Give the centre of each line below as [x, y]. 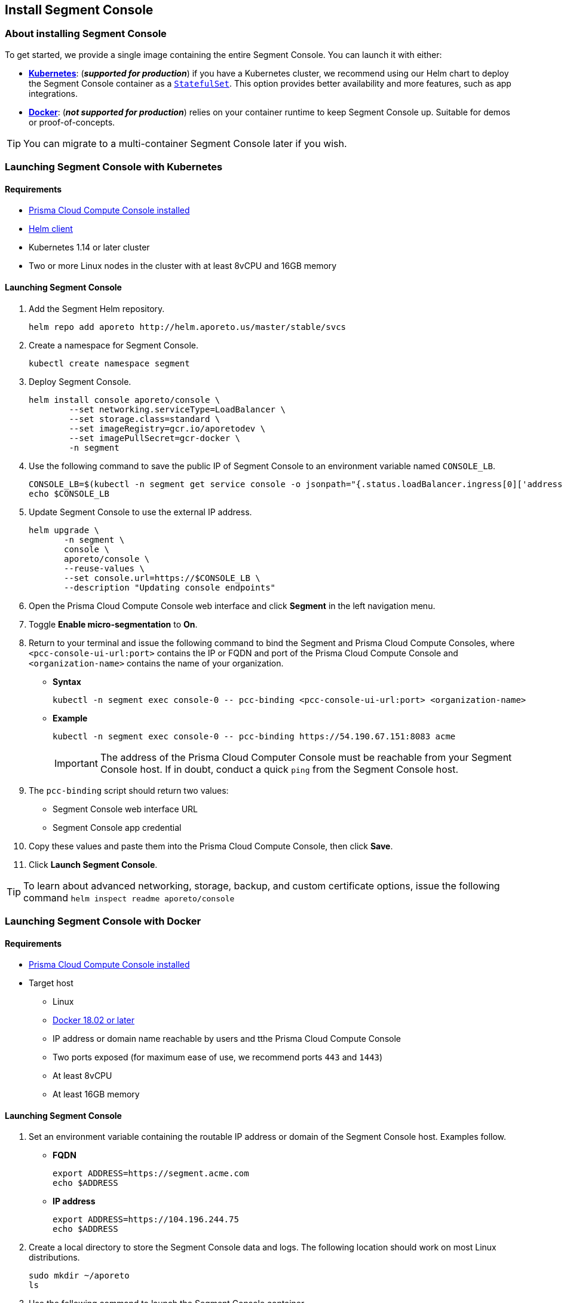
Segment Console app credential [117, 827]
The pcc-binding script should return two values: [129, 790]
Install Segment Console [79, 10]
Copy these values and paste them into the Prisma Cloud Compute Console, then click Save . [211, 846]
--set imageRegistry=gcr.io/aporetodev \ [167, 428]
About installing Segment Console [86, 34]
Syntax [67, 681]
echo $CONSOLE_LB [69, 493]
